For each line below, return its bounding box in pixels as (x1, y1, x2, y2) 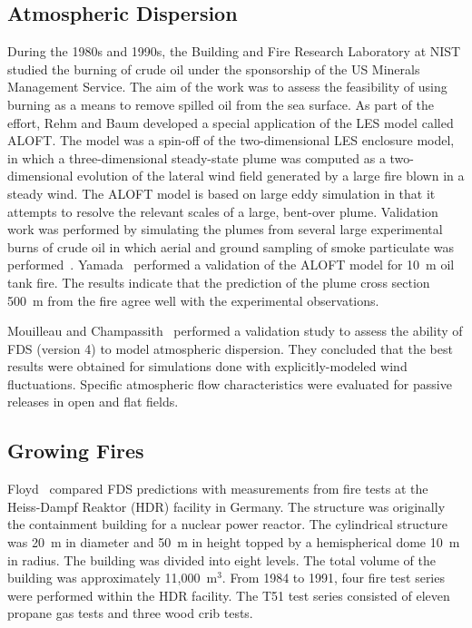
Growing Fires (7, 437, 144, 465)
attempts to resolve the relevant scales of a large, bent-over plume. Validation (7, 201, 438, 221)
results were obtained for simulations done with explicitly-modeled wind (7, 357, 408, 376)
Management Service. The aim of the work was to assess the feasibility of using (7, 77, 447, 96)
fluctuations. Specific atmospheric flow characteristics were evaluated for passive (7, 374, 452, 393)
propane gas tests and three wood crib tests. (7, 603, 253, 623)
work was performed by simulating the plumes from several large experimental (7, 220, 443, 239)
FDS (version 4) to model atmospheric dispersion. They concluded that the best (7, 339, 453, 358)
